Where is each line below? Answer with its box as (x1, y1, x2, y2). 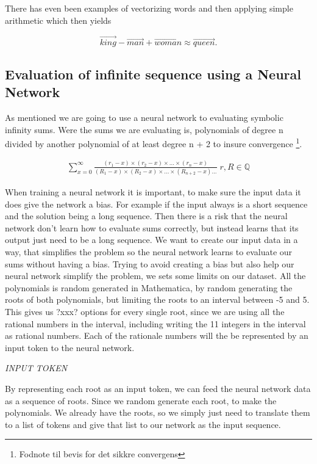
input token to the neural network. (5, 341, 135, 353)
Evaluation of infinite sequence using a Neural (5, 64, 301, 83)
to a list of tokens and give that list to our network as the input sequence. (5, 418, 281, 430)
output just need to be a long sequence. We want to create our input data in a (5, 233, 298, 246)
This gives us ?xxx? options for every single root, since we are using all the (5, 305, 285, 318)
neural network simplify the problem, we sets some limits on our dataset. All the (5, 269, 306, 282)
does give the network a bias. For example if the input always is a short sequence (5, 197, 308, 210)
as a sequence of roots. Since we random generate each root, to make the (5, 394, 277, 407)
